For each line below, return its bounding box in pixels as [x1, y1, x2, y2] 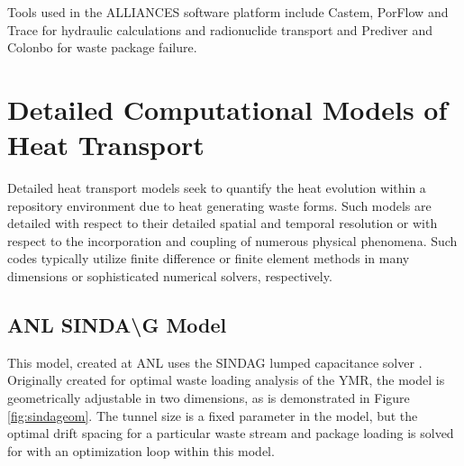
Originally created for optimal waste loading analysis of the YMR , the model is [7, 370, 445, 389]
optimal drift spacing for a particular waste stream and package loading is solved [7, 424, 454, 443]
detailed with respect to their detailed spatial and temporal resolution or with [7, 214, 438, 233]
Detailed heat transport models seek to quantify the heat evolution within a [7, 178, 426, 197]
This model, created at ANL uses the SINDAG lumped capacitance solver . [7, 352, 423, 371]
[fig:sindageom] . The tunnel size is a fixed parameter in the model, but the [7, 406, 418, 425]
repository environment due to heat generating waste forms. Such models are [7, 196, 432, 215]
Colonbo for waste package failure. [7, 38, 197, 57]
